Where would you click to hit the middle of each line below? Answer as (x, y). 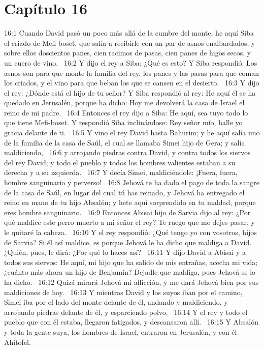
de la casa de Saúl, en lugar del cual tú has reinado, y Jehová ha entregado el (124, 192)
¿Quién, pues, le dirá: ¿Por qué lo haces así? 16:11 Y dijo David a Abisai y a (125, 252)
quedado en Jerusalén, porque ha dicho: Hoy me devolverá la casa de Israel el (124, 103)
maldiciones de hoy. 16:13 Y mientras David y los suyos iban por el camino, (123, 292)
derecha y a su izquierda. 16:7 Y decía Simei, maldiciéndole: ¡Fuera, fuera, (121, 172)
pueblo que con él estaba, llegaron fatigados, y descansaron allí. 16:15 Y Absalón (131, 322)
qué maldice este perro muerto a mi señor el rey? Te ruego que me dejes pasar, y (129, 222)
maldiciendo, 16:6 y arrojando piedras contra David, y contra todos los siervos (127, 152)
